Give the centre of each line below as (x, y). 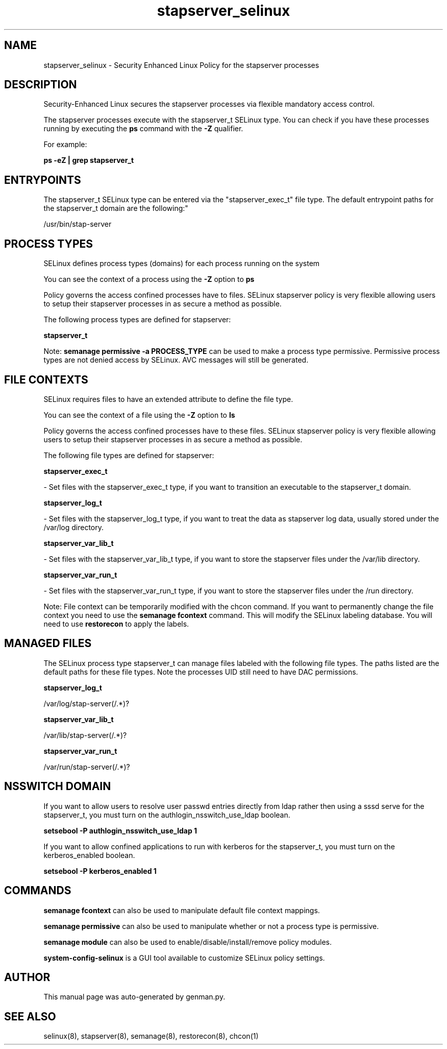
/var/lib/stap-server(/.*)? (85, 735)
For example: (65, 145)
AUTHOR (27, 977)
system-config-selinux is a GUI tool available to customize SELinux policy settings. (184, 958)
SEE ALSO (30, 1016)
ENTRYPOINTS (43, 180)
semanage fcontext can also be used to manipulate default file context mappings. (182, 910)
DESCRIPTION (41, 85)
